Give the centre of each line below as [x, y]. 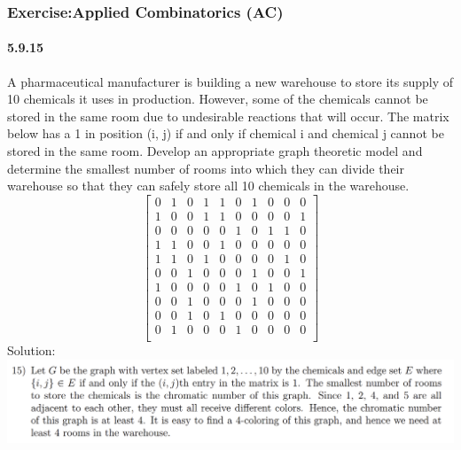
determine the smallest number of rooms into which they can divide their [206, 168]
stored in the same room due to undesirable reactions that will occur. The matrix [228, 116]
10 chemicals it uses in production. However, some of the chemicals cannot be [218, 99]
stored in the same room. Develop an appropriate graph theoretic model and [215, 151]
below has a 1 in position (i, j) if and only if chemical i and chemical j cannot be [226, 133]
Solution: [31, 350]
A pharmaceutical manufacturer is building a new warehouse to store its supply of [230, 81]
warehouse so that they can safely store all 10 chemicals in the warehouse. [208, 186]
